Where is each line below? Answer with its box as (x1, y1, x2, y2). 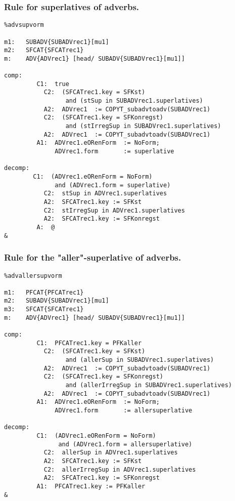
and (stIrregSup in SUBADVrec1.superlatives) (65, 122, 221, 130)
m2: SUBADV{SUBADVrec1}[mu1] (4, 297, 109, 305)
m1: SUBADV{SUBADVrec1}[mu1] (4, 38, 109, 46)
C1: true (36, 80, 69, 88)
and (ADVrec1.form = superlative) (55, 181, 171, 189)
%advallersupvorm (4, 272, 62, 279)
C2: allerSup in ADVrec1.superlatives (43, 449, 178, 456)
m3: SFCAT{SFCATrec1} (4, 306, 84, 313)
